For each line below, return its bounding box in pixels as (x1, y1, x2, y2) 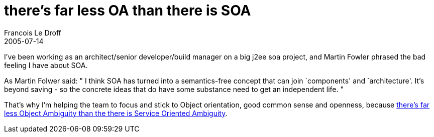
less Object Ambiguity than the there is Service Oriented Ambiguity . (4, 108, 228, 117)
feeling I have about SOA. (4, 60, 88, 69)
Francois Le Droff (4, 28, 61, 37)
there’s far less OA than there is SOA (4, 2, 251, 19)
